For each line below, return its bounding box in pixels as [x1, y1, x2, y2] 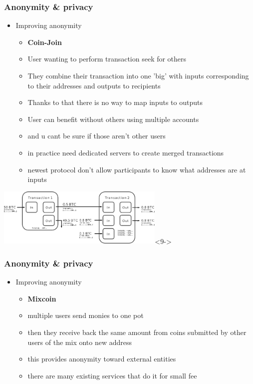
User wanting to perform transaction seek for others [27, 53, 187, 64]
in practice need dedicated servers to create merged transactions [27, 147, 224, 157]
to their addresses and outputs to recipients [27, 80, 161, 90]
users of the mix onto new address [27, 336, 132, 347]
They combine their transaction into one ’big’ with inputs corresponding [27, 70, 249, 80]
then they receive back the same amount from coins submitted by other [27, 327, 247, 337]
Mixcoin [27, 293, 56, 303]
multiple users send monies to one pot [27, 310, 144, 320]
